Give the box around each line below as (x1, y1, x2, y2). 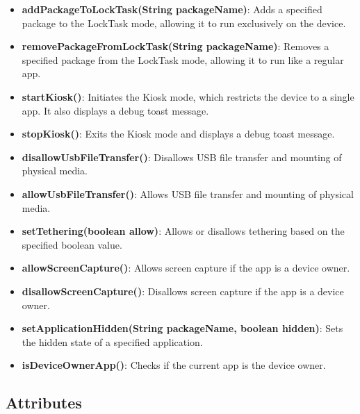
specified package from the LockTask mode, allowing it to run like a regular (22, 52, 344, 67)
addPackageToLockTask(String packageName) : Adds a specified (22, 2, 322, 16)
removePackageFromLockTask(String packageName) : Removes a (22, 39, 329, 53)
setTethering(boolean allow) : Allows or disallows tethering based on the (22, 224, 345, 238)
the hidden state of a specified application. (22, 334, 203, 349)
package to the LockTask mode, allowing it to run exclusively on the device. (22, 15, 346, 30)
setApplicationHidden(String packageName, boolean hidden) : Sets (22, 321, 343, 336)
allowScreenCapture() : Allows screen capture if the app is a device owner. (22, 260, 350, 275)
